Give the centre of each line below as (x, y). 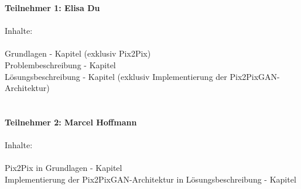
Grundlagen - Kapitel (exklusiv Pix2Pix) (78, 53)
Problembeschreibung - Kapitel (60, 64)
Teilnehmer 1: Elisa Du (52, 8)
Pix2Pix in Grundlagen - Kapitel (64, 168)
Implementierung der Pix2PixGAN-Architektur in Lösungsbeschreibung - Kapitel (150, 179)
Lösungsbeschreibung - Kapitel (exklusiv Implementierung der (116, 76)
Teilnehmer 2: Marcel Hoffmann (71, 122)
